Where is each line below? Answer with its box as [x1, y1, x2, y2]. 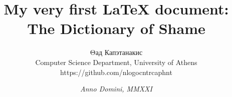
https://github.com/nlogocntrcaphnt [60, 66, 172, 77]
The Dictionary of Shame [27, 18, 205, 38]
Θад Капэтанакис [90, 47, 143, 57]
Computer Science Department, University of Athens [35, 56, 197, 67]
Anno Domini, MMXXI [80, 83, 152, 94]
